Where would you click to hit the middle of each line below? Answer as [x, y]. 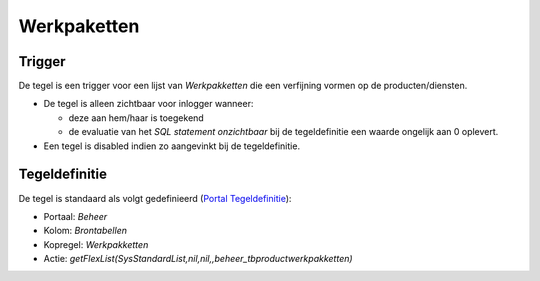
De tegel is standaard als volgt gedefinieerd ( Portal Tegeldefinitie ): [155, 198]
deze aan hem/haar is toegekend [136, 117]
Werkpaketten [79, 26]
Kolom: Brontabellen [85, 231]
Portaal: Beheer [75, 216]
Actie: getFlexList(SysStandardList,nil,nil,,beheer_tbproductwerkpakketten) [198, 259]
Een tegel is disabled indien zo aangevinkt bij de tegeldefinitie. [171, 146]
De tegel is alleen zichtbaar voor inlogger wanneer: [148, 104]
